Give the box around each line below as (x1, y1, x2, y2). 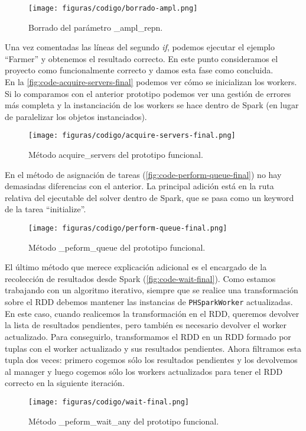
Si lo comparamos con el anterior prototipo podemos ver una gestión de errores (5, 87, 291, 99)
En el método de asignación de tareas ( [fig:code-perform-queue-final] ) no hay (5, 168, 282, 180)
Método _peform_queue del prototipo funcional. (28, 241, 206, 253)
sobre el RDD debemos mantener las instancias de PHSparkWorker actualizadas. (5, 296, 293, 308)
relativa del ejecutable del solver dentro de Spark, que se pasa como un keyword (5, 191, 294, 203)
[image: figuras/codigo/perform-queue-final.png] (28, 224, 227, 233)
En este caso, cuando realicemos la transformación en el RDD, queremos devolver (5, 307, 300, 319)
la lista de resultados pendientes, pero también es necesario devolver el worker (5, 319, 287, 331)
